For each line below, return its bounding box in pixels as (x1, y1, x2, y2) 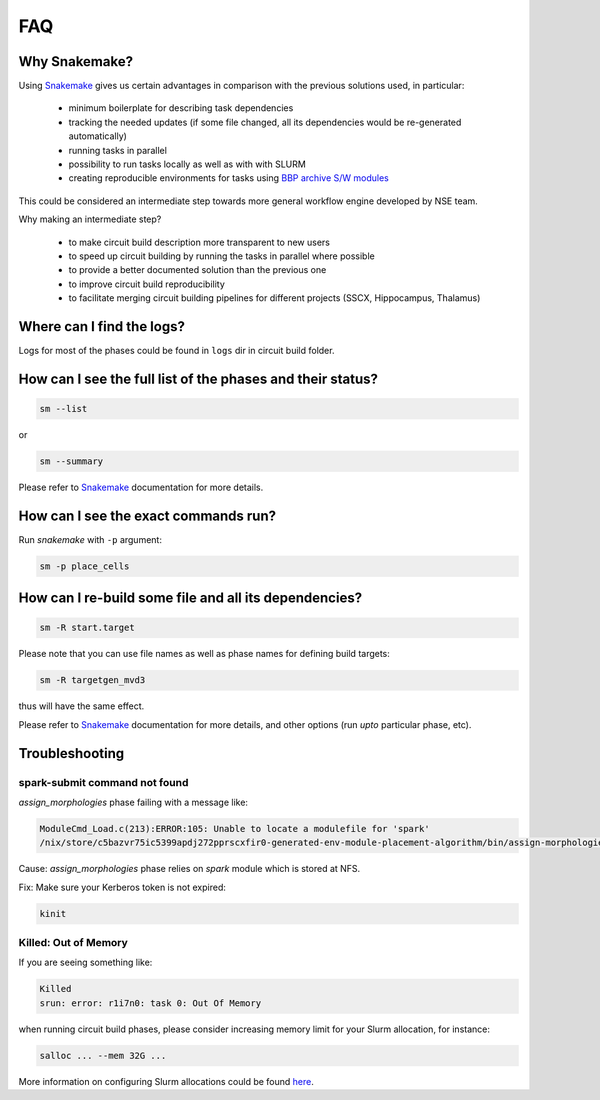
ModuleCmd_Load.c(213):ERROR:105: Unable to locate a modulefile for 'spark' (39, 823, 430, 834)
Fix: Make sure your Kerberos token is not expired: (18, 881, 227, 893)
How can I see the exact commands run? (18, 507, 277, 524)
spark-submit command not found (18, 775, 189, 789)
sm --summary (39, 456, 104, 467)
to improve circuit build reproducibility (68, 278, 225, 290)
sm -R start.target (39, 622, 135, 634)
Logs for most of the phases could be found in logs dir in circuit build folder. (18, 345, 335, 357)
